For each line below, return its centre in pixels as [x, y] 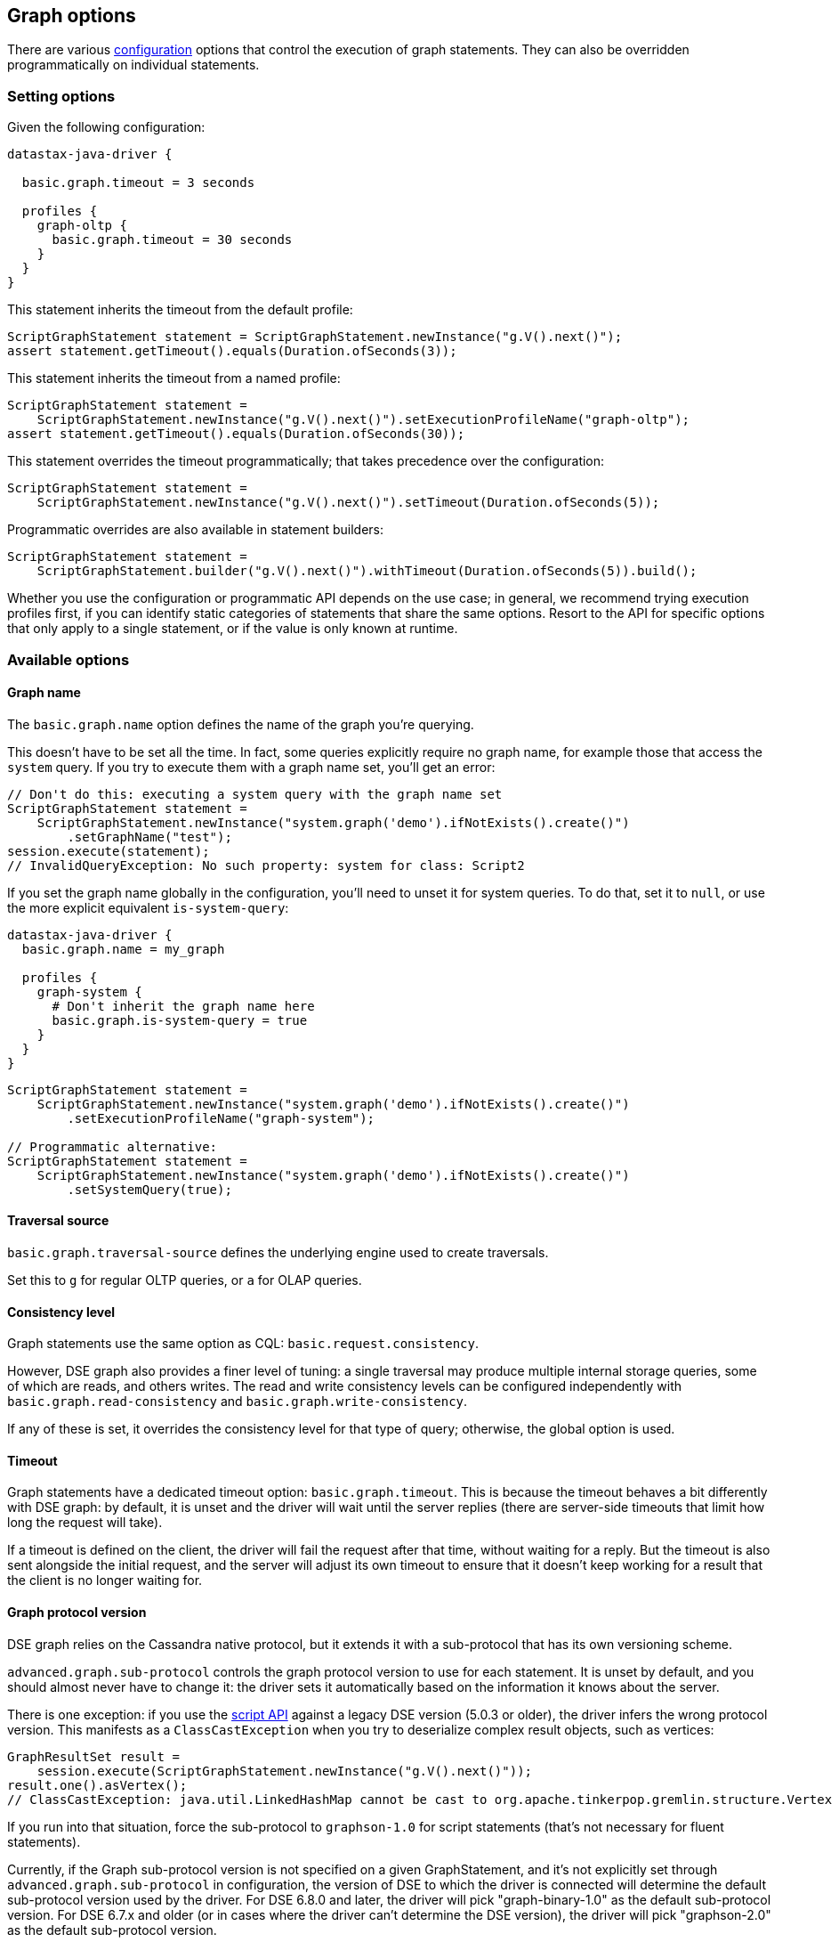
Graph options [72, 16]
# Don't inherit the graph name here [183, 1006]
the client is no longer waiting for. [105, 1580]
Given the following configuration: [106, 127]
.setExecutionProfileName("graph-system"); [221, 1118]
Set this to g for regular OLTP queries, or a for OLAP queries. [185, 1280]
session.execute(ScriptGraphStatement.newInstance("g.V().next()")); [285, 1771]
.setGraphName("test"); [149, 837]
